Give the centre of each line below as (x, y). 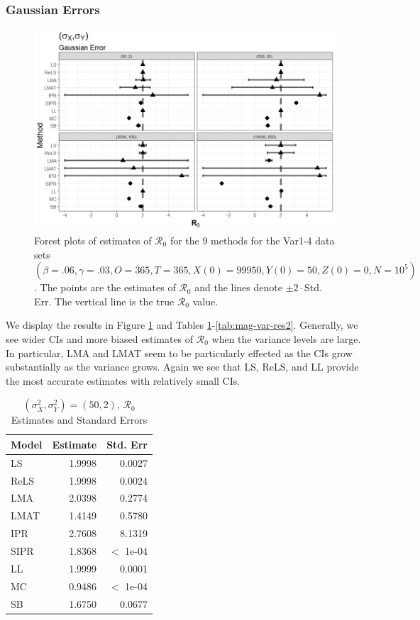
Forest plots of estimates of (93, 240)
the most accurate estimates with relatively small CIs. (123, 380)
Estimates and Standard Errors (79, 420)
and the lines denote (238, 287)
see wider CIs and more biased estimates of (100, 338)
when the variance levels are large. (286, 338)
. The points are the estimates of (105, 287)
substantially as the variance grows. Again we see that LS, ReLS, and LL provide (182, 367)
